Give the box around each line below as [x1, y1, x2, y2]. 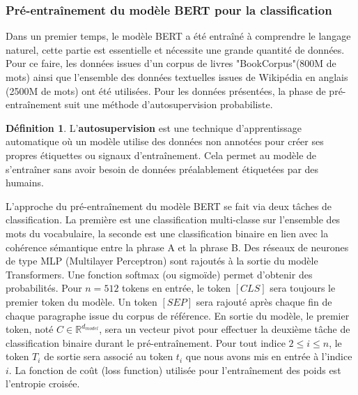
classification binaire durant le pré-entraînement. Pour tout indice [6, 335, 286, 350]
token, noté [6, 322, 54, 336]
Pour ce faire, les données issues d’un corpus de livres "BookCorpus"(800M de [6, 56, 336, 70]
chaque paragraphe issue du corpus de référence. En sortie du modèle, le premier [6, 308, 350, 322]
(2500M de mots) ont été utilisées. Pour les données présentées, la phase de [6, 83, 326, 98]
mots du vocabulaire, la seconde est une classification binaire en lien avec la [6, 225, 329, 240]
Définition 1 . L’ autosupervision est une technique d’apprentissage [6, 120, 302, 135]
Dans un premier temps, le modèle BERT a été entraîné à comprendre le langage [6, 29, 351, 43]
